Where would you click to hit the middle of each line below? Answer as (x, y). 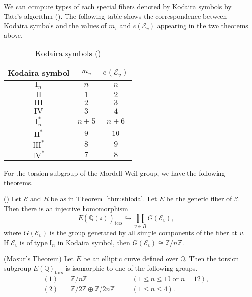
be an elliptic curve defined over (131, 258)
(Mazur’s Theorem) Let (39, 258)
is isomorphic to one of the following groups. (131, 268)
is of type (34, 242)
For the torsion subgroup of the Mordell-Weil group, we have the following (115, 173)
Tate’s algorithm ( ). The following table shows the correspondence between (116, 16)
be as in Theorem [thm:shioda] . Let (104, 199)
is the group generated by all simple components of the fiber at (143, 232)
